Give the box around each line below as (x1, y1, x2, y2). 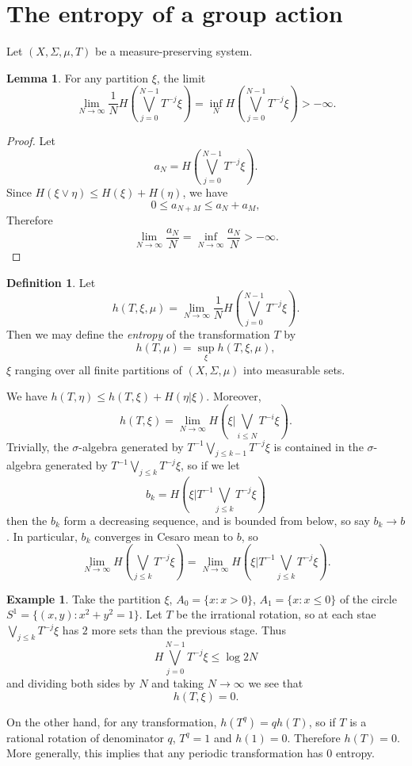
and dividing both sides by (6, 675, 135, 691)
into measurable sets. (243, 361, 345, 377)
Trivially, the (6, 438, 69, 454)
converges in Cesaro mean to (94, 527, 233, 544)
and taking (151, 675, 204, 691)
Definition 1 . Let (6, 274, 96, 290)
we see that (248, 675, 303, 691)
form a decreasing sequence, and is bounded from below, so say (63, 511, 370, 528)
